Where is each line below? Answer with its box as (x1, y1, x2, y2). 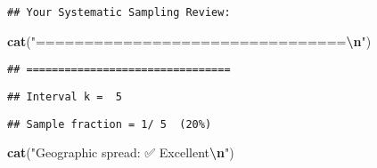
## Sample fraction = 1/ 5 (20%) (7, 117, 212, 131)
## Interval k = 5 (7, 90, 122, 103)
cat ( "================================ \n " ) (7, 31, 372, 50)
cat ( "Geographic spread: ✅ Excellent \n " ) (7, 143, 234, 162)
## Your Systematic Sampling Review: (7, 6, 231, 19)
